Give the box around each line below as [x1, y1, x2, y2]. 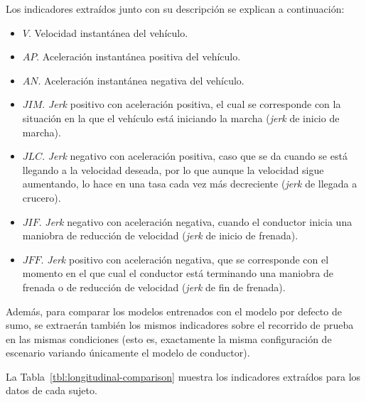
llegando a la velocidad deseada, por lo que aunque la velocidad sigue [22, 162, 324, 177]
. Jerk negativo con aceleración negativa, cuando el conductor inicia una [38, 214, 352, 229]
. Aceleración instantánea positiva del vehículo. [36, 49, 241, 64]
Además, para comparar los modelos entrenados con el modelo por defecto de [6, 303, 342, 318]
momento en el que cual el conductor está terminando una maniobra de [22, 266, 334, 281]
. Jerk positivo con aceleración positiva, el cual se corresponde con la [42, 97, 341, 112]
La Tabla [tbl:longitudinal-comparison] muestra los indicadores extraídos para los [6, 369, 361, 384]
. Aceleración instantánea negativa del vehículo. [38, 72, 244, 87]
